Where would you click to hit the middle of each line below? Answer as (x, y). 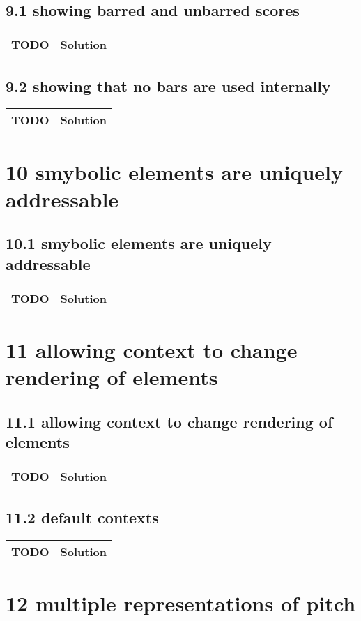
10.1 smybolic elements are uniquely (139, 243)
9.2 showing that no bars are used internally (168, 85)
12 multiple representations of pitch (181, 603)
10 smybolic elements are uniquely (175, 171)
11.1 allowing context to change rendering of (169, 421)
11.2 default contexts (82, 517)
